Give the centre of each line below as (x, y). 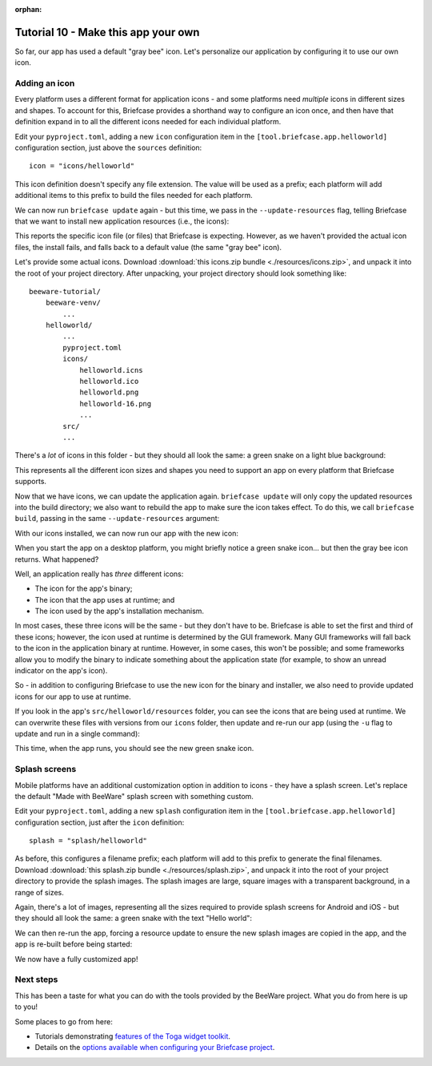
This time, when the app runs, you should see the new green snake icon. (134, 749)
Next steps (36, 979)
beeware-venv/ (73, 303)
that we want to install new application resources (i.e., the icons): (122, 221)
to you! (26, 1007)
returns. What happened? (57, 559)
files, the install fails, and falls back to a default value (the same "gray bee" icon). (148, 247)
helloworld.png (109, 392)
